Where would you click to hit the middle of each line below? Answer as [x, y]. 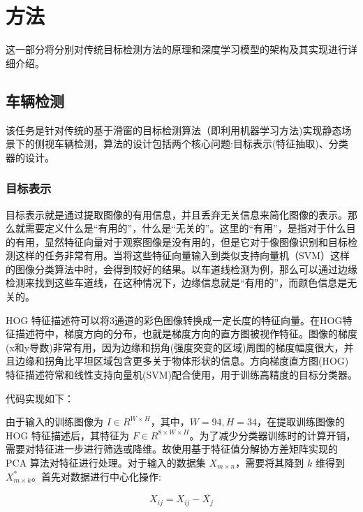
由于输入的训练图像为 [54, 422]
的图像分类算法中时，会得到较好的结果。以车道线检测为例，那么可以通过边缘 [181, 269]
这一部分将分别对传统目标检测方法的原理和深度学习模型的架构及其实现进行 [177, 49]
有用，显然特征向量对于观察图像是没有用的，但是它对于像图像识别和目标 [181, 241]
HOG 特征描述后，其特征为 [68, 435]
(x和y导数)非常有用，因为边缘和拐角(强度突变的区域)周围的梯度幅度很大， [175, 347]
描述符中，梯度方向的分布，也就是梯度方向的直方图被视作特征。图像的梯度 [186, 334]
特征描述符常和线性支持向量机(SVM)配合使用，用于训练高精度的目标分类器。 [182, 375]
